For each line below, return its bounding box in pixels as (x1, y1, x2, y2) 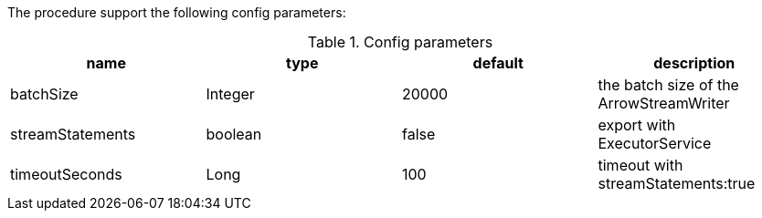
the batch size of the (598, 76, 739, 94)
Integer (206, 85, 255, 103)
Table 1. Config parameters (307, 33, 493, 51)
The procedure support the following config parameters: (7, 5, 346, 20)
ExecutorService (598, 134, 712, 152)
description (653, 54, 736, 72)
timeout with (598, 156, 683, 174)
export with (598, 116, 676, 134)
